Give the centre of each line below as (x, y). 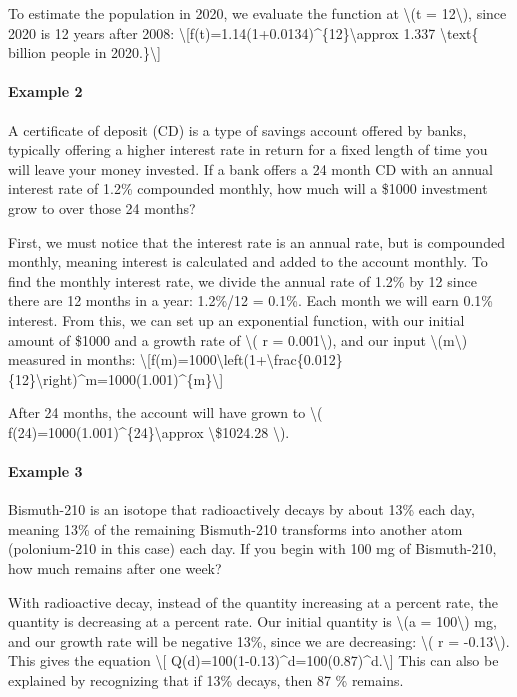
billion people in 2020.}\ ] (84, 52)
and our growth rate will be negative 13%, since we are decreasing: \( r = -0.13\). (259, 640)
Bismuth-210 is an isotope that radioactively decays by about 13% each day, (241, 509)
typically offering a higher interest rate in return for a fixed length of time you (248, 149)
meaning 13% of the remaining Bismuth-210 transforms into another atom (235, 528)
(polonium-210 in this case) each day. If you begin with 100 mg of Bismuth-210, (252, 548)
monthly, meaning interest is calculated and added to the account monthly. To (248, 261)
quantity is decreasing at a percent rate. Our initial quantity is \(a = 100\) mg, (252, 621)
